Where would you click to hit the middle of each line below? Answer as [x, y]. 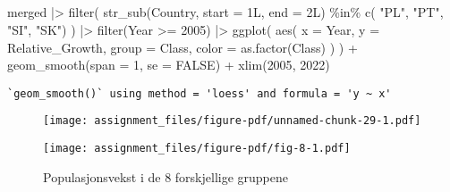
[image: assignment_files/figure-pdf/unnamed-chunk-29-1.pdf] [232, 121]
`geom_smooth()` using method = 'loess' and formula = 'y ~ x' [200, 93]
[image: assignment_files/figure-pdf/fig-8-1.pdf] [197, 149]
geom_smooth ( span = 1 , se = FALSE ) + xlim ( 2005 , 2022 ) [169, 65]
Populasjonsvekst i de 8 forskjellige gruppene [166, 176]
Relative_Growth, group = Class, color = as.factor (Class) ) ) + [183, 47]
